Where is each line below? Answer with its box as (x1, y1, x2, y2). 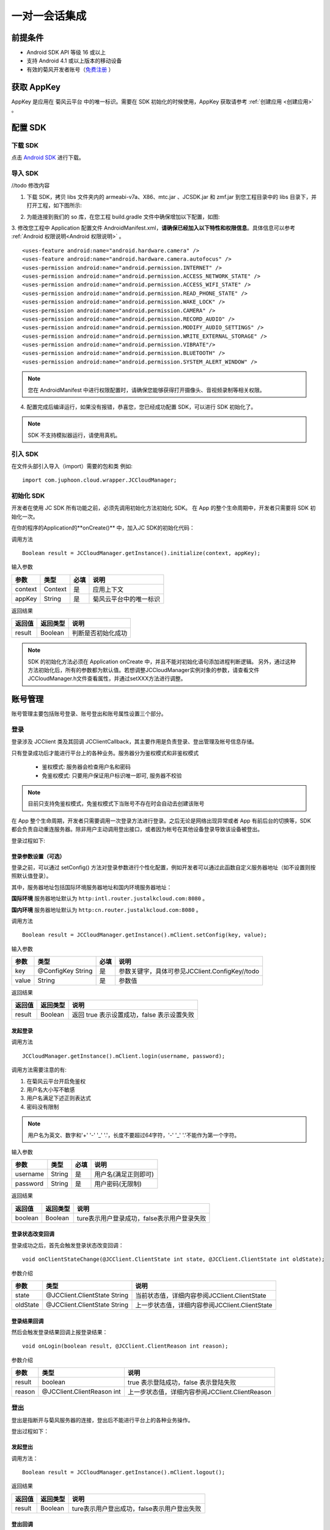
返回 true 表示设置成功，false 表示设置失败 (71, 1010, 195, 1019)
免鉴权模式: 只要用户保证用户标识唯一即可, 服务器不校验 (42, 772, 182, 779)
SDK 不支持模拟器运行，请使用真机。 (28, 431, 121, 439)
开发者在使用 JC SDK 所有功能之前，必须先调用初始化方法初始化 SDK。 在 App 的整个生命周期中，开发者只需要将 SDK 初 (11, 504, 316, 512)
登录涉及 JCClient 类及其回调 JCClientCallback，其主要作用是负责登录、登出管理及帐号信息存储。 (11, 738, 258, 745)
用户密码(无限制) (94, 1180, 142, 1189)
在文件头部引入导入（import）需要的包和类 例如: (11, 462, 133, 469)
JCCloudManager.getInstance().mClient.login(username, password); (22, 1053, 226, 1059)
